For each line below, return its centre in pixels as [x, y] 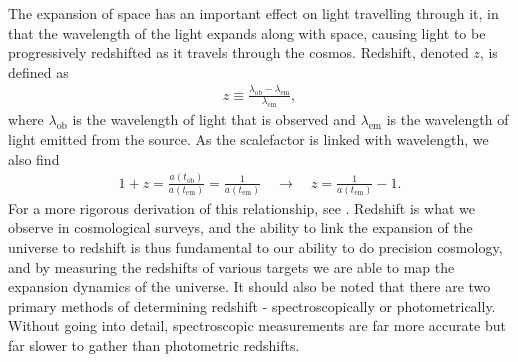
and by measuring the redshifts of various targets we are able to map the [231, 266]
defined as [38, 71]
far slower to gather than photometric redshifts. [154, 345]
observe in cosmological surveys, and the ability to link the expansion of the [240, 227]
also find [34, 158]
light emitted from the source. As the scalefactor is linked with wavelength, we [248, 139]
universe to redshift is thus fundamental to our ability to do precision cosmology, [255, 247]
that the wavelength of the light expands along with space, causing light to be [247, 32]
